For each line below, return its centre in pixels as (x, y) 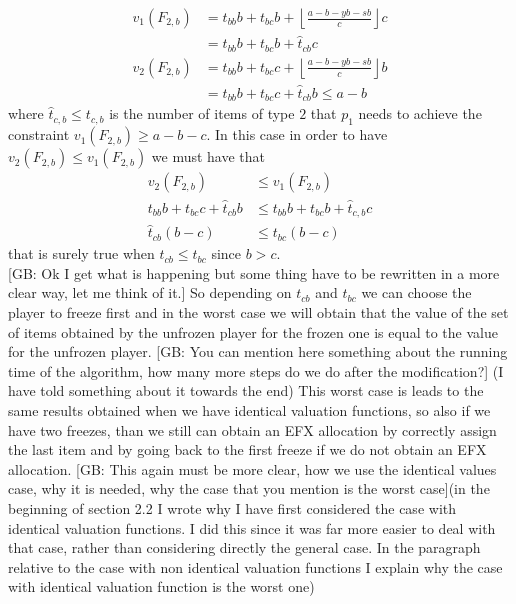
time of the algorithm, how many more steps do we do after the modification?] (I (256, 370)
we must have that (208, 156)
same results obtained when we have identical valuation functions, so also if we (249, 410)
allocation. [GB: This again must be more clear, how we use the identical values (252, 468)
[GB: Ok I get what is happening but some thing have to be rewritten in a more (254, 272)
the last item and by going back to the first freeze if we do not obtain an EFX (247, 449)
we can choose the (416, 292)
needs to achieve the (420, 113)
